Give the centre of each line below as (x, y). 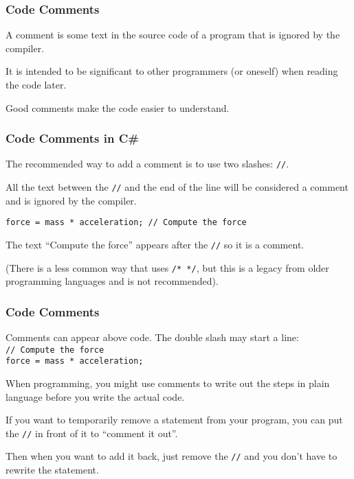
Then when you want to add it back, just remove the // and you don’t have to (172, 456)
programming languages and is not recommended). (112, 281)
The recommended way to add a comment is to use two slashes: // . (147, 164)
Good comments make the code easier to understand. (118, 107)
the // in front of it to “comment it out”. (92, 433)
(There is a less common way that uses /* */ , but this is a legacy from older (167, 267)
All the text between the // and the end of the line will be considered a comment (177, 187)
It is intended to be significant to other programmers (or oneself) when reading (172, 71)
